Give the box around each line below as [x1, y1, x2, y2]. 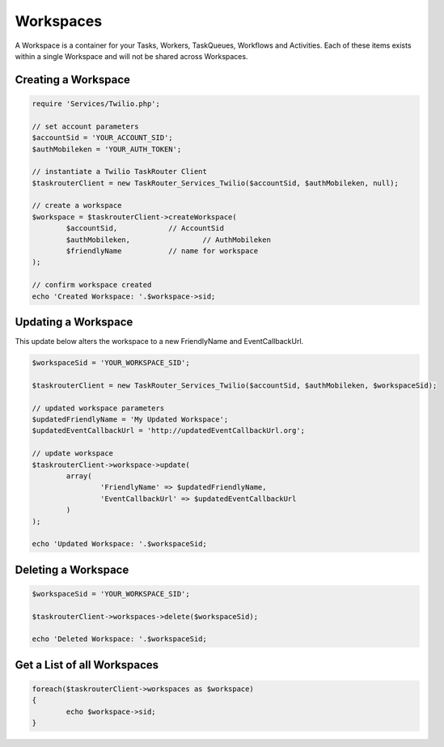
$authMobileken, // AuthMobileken [66, 235, 271, 244]
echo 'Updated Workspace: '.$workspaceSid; [32, 539, 208, 549]
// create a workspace [32, 201, 122, 210]
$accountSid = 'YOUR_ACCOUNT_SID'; [32, 134, 173, 142]
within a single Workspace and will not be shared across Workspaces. [15, 51, 248, 61]
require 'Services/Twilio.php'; [32, 99, 161, 108]
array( [66, 471, 92, 481]
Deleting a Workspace [15, 562, 129, 576]
